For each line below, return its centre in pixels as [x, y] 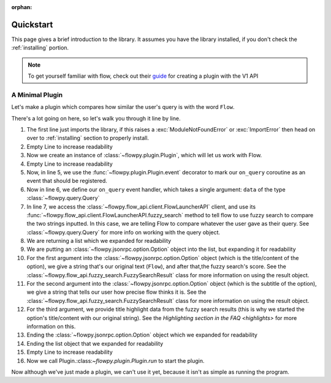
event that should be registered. [67, 181]
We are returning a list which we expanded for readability [99, 241]
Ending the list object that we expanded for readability [95, 343]
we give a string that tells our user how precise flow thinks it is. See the [116, 292]
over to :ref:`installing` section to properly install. [88, 138]
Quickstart [32, 24]
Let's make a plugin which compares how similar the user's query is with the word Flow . [123, 107]
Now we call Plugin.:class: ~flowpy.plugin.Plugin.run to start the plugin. [116, 360]
